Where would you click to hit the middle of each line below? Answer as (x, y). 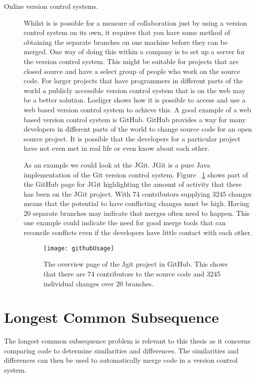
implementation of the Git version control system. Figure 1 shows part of (136, 174)
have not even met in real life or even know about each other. (117, 148)
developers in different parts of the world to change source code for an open (138, 129)
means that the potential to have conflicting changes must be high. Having (137, 203)
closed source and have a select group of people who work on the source (132, 71)
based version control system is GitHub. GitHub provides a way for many (135, 119)
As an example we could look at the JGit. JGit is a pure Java (117, 164)
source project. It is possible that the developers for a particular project (132, 138)
